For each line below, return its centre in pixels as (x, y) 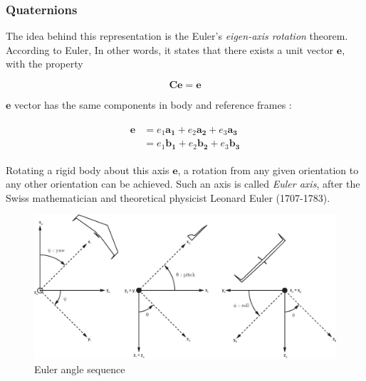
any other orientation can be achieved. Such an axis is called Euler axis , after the (183, 184)
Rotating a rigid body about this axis (88, 170)
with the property (45, 64)
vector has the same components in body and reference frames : (153, 104)
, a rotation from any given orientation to (268, 170)
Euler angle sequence (80, 369)
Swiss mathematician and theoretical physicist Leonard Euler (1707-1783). (168, 197)
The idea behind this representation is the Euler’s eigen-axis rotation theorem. (177, 36)
